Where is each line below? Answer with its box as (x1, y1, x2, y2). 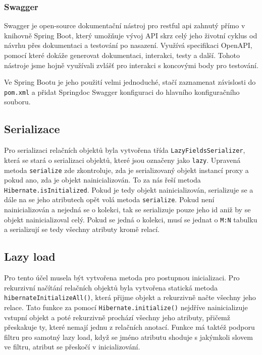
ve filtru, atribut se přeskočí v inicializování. (4, 341, 140, 352)
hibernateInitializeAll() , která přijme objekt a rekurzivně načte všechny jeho (4, 292, 256, 303)
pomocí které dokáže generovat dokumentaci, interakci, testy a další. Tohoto (4, 50, 240, 60)
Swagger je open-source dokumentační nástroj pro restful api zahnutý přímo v (4, 20, 245, 31)
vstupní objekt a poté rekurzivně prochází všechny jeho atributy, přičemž (4, 312, 230, 322)
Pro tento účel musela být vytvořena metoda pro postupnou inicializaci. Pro (4, 272, 240, 283)
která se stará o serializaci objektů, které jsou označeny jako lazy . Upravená (4, 154, 241, 165)
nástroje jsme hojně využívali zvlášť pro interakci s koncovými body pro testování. (4, 60, 258, 70)
